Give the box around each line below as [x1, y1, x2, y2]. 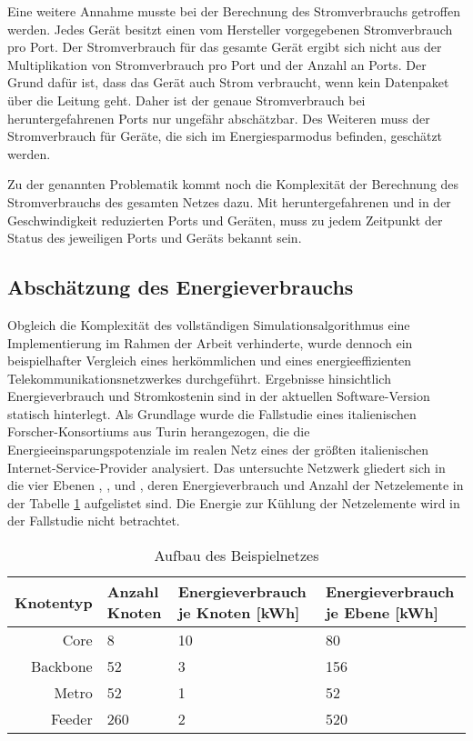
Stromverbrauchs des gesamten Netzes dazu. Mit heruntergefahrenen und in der [7, 192, 451, 211]
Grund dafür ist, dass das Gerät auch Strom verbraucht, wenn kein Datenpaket [7, 73, 449, 92]
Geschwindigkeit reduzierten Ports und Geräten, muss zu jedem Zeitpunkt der [7, 210, 443, 229]
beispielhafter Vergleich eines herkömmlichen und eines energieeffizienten [7, 351, 412, 370]
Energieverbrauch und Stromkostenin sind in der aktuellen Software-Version [7, 386, 430, 406]
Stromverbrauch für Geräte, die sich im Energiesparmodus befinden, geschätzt [7, 126, 443, 145]
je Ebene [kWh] [326, 602, 438, 624]
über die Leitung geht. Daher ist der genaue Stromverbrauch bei [7, 90, 366, 109]
